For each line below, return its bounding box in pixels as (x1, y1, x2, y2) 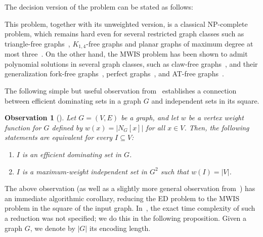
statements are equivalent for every (5, 132, 113, 143)
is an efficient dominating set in (22, 149, 121, 159)
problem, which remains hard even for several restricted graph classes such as (5, 28, 244, 39)
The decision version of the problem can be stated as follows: (5, 2, 193, 12)
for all (146, 122, 165, 132)
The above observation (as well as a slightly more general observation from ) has (5, 183, 255, 194)
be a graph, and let (121, 112, 179, 123)
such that (160, 166, 189, 176)
